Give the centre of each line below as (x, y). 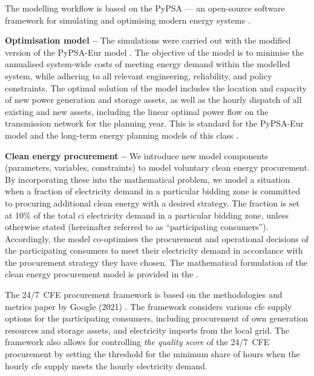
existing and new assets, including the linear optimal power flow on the (137, 111)
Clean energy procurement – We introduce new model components (136, 155)
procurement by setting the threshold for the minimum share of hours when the (152, 354)
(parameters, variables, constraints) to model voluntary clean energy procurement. (157, 167)
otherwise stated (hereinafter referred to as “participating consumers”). (137, 227)
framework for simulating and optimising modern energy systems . (128, 20)
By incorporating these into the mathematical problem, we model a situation (148, 179)
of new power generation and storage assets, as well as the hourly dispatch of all (153, 100)
